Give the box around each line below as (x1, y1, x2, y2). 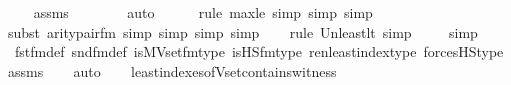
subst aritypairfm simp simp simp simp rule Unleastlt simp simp (8, 21, 478, 42)
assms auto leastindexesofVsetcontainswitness (8, 60, 337, 81)
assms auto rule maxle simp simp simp (33, 2, 373, 22)
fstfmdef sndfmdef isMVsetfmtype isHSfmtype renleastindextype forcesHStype (14, 41, 504, 62)
